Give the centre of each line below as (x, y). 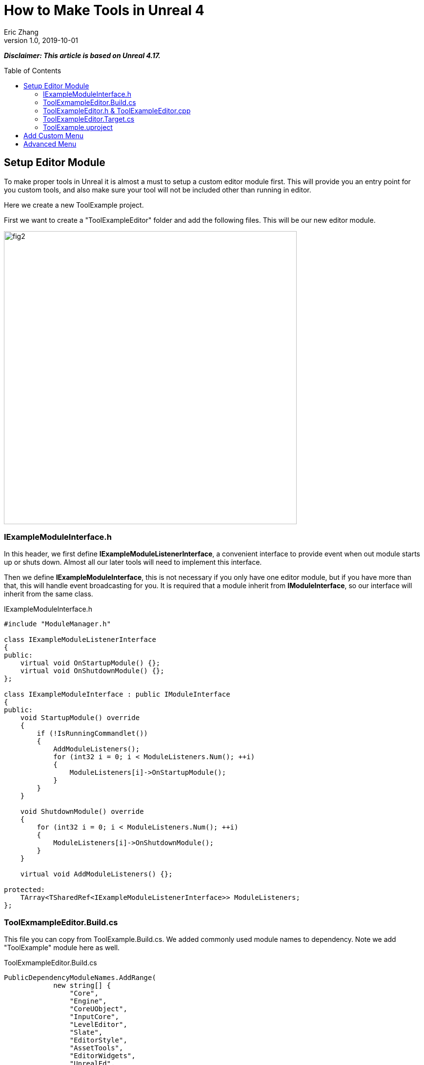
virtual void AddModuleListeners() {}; (96, 874)
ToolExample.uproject (78, 127)
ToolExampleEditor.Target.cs (89, 119)
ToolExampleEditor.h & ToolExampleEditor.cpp (117, 110)
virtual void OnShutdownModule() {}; (92, 671)
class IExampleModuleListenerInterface (80, 640)
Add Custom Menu (54, 135)
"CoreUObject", (98, 1009)
